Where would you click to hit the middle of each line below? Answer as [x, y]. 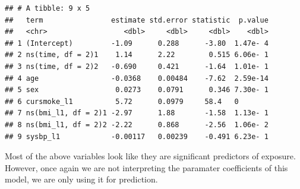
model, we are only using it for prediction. [81, 179]
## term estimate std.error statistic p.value [137, 20]
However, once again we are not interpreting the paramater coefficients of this [146, 167]
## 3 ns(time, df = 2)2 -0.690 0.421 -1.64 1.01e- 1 [137, 66]
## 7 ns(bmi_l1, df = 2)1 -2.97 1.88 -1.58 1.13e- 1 [137, 113]
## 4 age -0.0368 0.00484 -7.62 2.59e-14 [137, 78]
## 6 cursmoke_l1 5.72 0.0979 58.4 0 [122, 101]
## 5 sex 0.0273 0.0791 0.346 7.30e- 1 [137, 90]
